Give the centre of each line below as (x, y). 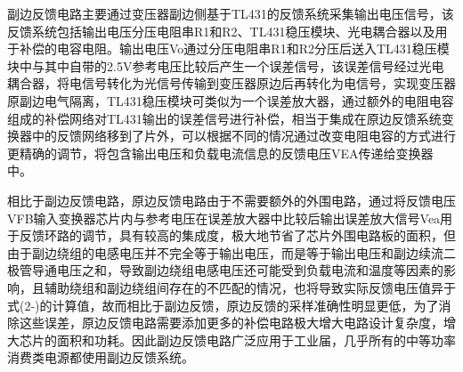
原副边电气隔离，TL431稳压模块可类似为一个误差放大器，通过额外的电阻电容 (231, 100)
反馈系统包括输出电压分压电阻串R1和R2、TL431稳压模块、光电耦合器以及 (221, 31)
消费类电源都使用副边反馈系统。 (101, 357)
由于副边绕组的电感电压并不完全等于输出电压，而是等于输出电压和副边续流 (225, 252)
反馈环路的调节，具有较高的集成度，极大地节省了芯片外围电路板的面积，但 (237, 235)
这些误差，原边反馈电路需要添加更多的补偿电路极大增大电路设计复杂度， (231, 323)
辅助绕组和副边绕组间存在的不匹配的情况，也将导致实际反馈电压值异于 (250, 287)
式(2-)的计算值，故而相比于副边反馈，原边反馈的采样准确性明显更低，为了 (223, 305)
